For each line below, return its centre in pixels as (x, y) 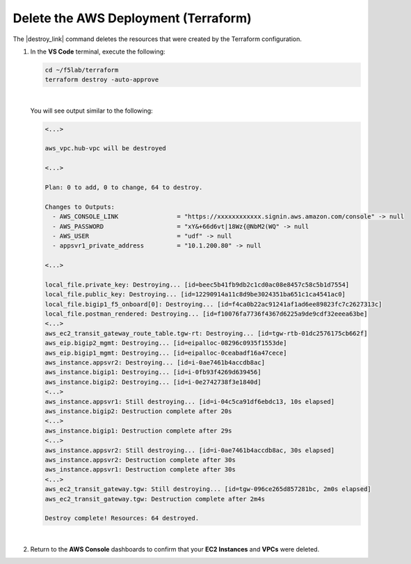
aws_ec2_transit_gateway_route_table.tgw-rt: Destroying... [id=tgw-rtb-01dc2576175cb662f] (206, 333)
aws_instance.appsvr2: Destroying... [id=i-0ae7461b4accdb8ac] (155, 363)
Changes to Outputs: (80, 207)
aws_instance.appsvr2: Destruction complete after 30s (140, 460)
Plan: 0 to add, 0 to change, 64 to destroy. (124, 187)
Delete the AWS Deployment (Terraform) (132, 18)
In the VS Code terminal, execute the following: (98, 51)
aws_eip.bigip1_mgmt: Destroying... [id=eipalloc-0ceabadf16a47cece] (166, 353)
